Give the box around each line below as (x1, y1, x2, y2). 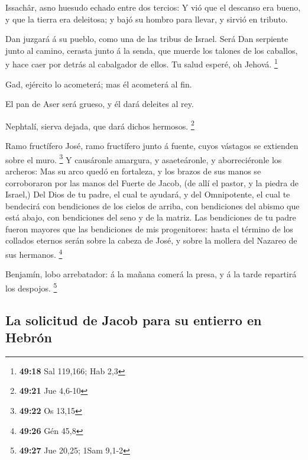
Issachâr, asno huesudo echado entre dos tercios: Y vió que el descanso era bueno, (5, 1, 301, 13)
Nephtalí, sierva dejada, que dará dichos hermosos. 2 (5, 118, 194, 132)
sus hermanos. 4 (5, 247, 63, 260)
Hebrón (5, 328, 52, 346)
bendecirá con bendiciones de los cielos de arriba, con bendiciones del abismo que (5, 199, 300, 212)
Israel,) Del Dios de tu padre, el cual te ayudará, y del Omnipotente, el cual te (5, 188, 290, 200)
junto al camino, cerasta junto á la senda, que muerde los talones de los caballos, (5, 44, 298, 56)
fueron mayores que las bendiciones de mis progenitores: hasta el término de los (5, 222, 293, 235)
